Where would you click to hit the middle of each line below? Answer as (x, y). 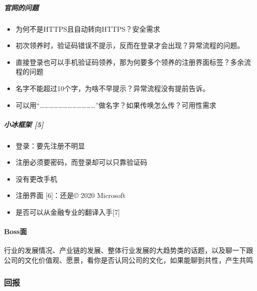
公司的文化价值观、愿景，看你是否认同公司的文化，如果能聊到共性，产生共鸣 (128, 260)
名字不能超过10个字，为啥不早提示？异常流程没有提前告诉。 (112, 88)
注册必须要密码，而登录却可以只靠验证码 (81, 162)
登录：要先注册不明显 (50, 145)
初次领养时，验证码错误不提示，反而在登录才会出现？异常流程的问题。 (130, 45)
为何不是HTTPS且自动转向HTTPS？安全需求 (88, 28)
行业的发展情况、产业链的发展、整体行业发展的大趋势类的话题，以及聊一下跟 (128, 250)
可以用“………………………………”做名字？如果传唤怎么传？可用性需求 (116, 105)
